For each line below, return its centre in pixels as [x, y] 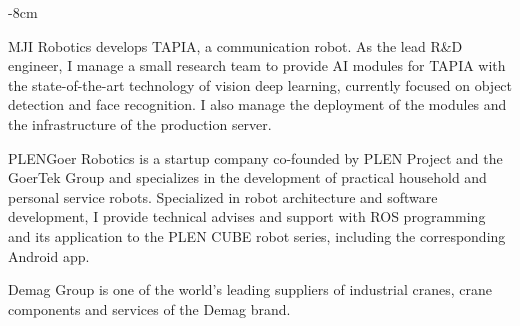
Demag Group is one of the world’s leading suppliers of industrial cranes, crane [250, 289]
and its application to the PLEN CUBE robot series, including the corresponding [257, 235]
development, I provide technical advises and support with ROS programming [247, 216]
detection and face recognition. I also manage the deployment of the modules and [257, 104]
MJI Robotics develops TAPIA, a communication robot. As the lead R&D [235, 45]
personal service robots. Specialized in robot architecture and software [223, 196]
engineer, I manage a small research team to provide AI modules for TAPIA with [257, 65]
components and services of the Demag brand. [149, 308]
